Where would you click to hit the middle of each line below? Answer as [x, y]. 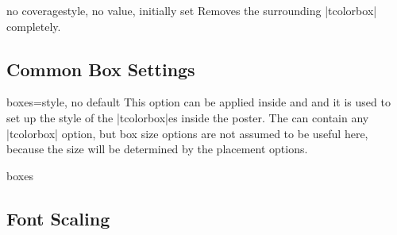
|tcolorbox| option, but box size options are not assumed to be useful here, [187, 133]
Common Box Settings [101, 69]
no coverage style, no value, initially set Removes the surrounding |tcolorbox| [192, 10]
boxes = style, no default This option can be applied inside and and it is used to [198, 102]
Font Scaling [58, 218]
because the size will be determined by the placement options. [157, 149]
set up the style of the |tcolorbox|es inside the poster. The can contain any [188, 117]
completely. [34, 26]
